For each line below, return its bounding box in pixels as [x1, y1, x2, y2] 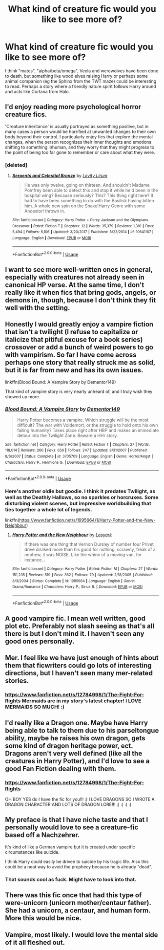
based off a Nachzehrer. [5, 831, 80, 839]
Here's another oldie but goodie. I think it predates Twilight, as [5, 488, 156, 495]
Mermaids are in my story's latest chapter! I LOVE [21, 697, 142, 704]
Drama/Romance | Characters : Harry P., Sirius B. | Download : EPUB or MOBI [12, 584, 143, 589]
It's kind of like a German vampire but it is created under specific [5, 844, 135, 850]
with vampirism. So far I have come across [5, 351, 137, 359]
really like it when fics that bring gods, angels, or [5, 288, 156, 297]
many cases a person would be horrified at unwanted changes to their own [5, 129, 156, 134]
